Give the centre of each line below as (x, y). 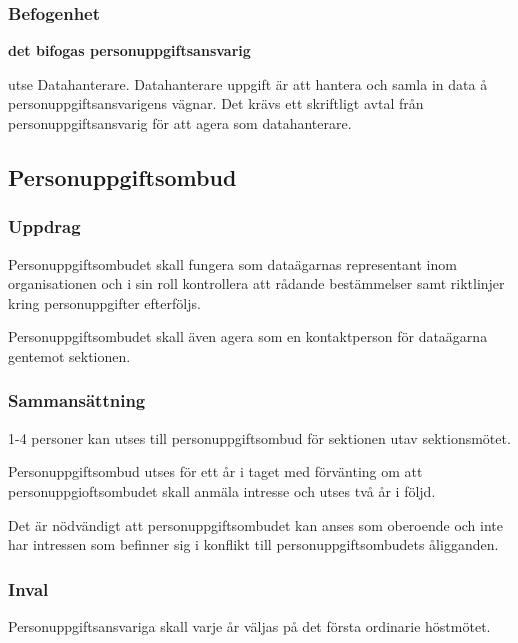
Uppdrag (44, 226)
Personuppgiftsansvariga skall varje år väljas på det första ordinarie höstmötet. (249, 625)
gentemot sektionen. (69, 355)
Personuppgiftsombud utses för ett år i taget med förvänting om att (215, 471)
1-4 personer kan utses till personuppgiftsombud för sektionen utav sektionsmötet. (259, 437)
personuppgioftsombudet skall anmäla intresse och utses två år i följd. (222, 490)
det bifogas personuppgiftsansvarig (129, 50)
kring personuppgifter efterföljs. (104, 302)
